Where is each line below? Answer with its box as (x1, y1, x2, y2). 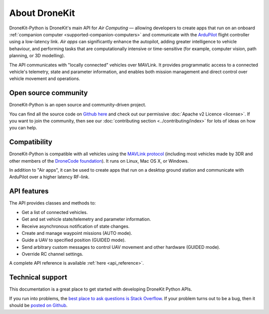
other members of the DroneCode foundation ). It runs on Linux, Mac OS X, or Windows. (9, 158, 189, 164)
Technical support (9, 273, 67, 282)
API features (9, 187, 49, 196)
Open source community (9, 89, 88, 97)
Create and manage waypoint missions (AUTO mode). (21, 230, 133, 236)
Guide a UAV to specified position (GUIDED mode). (21, 237, 126, 243)
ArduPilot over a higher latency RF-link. (9, 174, 90, 180)
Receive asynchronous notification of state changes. (21, 223, 130, 229)
